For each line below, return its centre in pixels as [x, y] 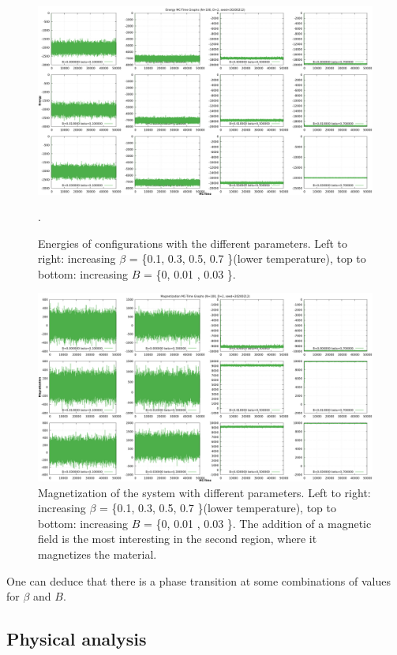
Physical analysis [77, 639]
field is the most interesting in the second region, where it [178, 539]
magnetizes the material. [97, 554]
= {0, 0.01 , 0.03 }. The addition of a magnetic [258, 523]
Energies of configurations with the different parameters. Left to [193, 243]
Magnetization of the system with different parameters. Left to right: [204, 492]
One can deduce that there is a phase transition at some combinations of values [199, 580]
